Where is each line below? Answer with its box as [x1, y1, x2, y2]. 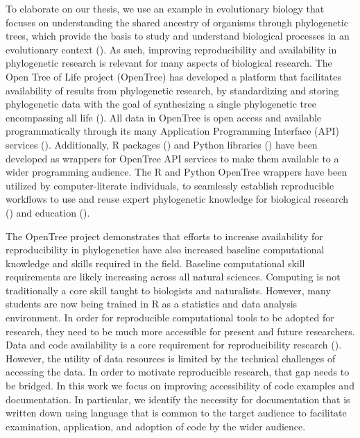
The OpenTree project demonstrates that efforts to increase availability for [6, 228, 323, 243]
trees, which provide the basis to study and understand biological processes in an [6, 28, 350, 43]
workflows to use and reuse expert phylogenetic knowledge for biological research [6, 192, 349, 206]
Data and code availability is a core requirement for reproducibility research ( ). [6, 337, 342, 352]
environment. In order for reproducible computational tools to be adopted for [6, 310, 334, 325]
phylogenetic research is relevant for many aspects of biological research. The [6, 56, 332, 70]
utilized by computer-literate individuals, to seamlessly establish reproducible [6, 178, 334, 192]
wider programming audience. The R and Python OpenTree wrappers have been [6, 165, 348, 179]
